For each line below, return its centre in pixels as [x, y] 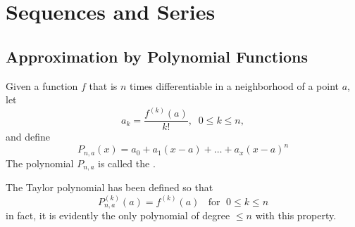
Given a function [42, 85]
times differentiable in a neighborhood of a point [234, 85]
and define [28, 137]
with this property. [296, 215]
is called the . [127, 163]
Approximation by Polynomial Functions [157, 56]
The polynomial [40, 163]
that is [103, 85]
